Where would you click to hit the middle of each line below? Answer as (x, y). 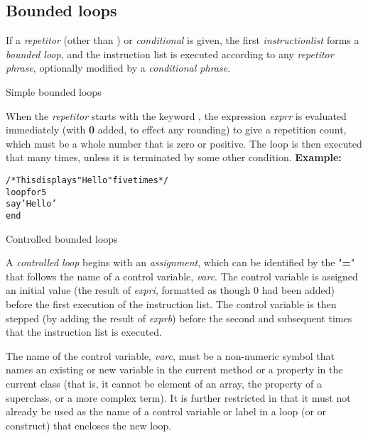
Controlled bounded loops (62, 238)
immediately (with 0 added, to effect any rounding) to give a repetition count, (176, 130)
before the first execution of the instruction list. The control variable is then (171, 303)
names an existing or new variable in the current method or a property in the (174, 369)
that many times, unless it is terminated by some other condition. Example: (174, 157)
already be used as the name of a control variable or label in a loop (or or (166, 411)
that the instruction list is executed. (84, 332)
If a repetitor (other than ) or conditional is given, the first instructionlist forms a (183, 40)
